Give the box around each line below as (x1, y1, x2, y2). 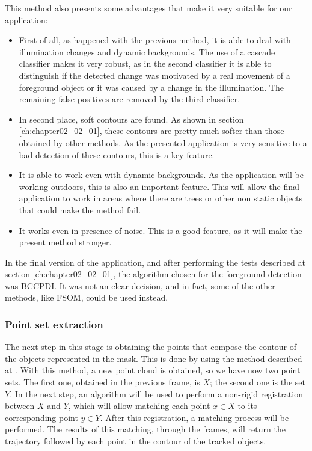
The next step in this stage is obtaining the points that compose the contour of (5, 340, 297, 353)
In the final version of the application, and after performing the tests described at (5, 256, 305, 268)
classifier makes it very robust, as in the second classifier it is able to (19, 57, 272, 70)
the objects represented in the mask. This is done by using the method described (5, 352, 302, 364)
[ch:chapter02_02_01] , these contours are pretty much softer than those (19, 124, 284, 137)
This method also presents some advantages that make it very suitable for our (5, 2, 292, 14)
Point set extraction (5, 316, 103, 331)
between (5, 399, 35, 412)
